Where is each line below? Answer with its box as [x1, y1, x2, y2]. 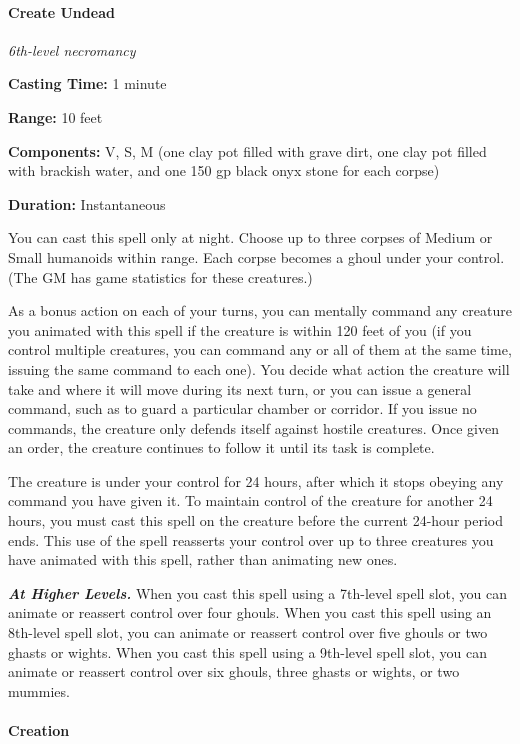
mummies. [8, 680, 70, 701]
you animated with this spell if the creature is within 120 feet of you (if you [8, 319, 472, 340]
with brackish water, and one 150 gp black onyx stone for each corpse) [8, 160, 440, 181]
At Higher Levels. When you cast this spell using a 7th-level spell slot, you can [8, 582, 507, 603]
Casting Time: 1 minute [8, 73, 167, 94]
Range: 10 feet [8, 106, 103, 127]
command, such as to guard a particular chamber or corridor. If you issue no [8, 398, 477, 419]
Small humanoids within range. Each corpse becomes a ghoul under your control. [8, 246, 505, 267]
